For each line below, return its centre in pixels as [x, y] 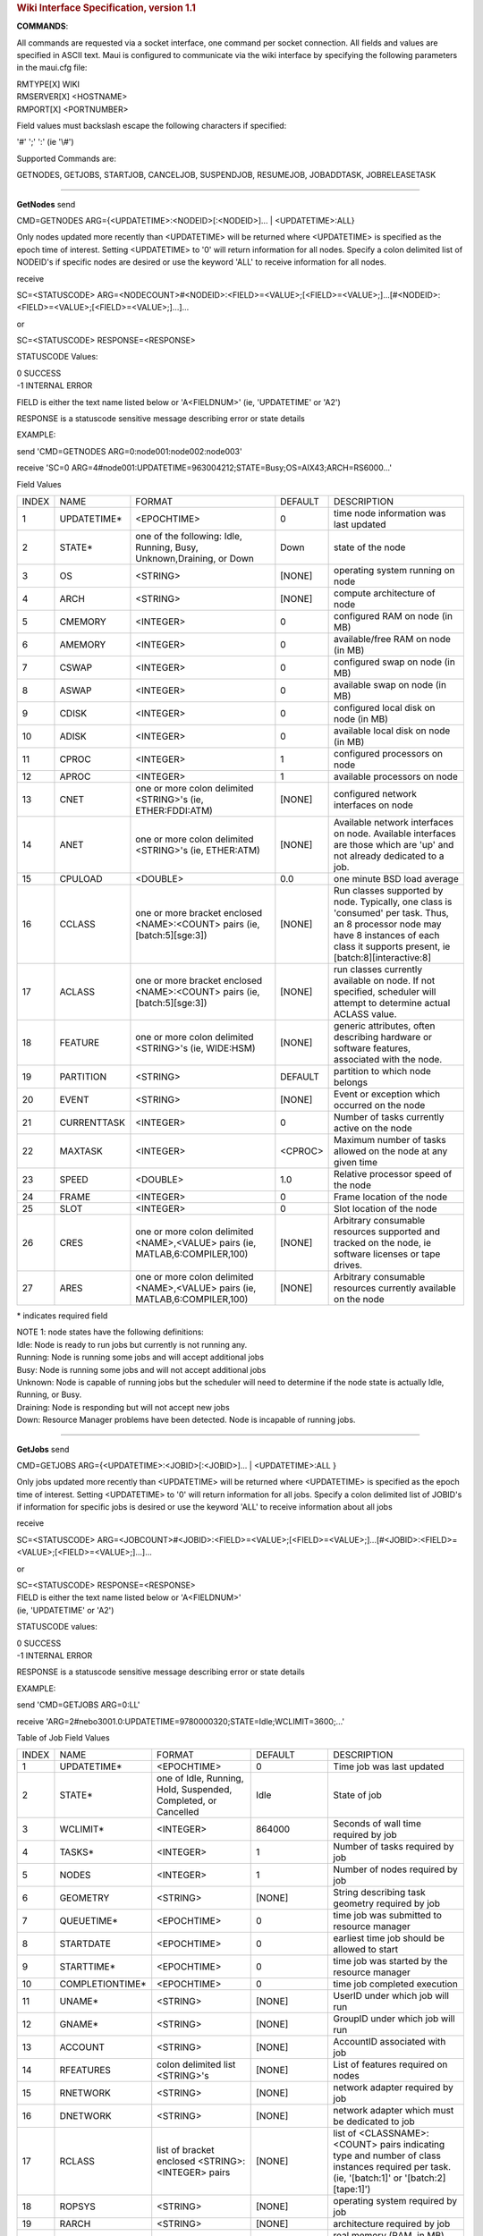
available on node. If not [385, 980]
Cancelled [178, 1812]
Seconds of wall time [377, 1824]
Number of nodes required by [395, 1869]
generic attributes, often [385, 1026]
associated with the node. [388, 1059]
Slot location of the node [386, 1208]
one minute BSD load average [397, 878]
